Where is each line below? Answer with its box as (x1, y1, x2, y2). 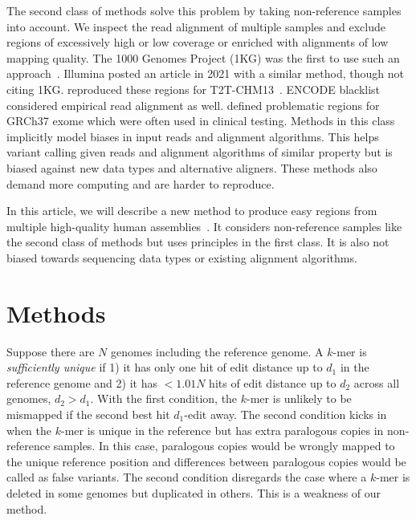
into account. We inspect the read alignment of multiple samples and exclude (6, 18, 385, 35)
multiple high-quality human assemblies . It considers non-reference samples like (6, 217, 402, 234)
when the (6, 421, 51, 438)
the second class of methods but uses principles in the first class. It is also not (6, 234, 389, 250)
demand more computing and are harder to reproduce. (6, 175, 275, 192)
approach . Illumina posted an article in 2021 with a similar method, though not (6, 65, 404, 82)
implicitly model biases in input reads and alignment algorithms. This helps (6, 128, 379, 144)
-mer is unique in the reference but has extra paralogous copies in (60, 421, 384, 438)
